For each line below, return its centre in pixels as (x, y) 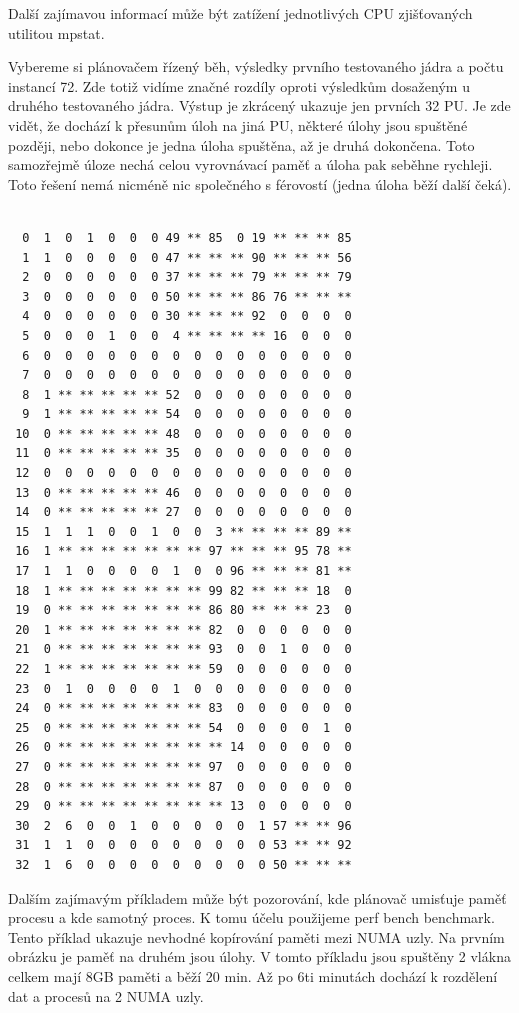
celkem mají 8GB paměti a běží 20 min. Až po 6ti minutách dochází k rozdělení (253, 975)
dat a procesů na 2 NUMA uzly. (106, 995)
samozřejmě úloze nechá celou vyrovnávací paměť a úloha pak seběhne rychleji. (250, 164)
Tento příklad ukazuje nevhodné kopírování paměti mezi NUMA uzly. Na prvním (256, 936)
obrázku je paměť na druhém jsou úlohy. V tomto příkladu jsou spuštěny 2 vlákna (259, 956)
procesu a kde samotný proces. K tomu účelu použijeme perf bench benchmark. (251, 917)
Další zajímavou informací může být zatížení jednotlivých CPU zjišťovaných (240, 13)
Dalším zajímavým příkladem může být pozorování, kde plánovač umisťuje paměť (257, 897)
